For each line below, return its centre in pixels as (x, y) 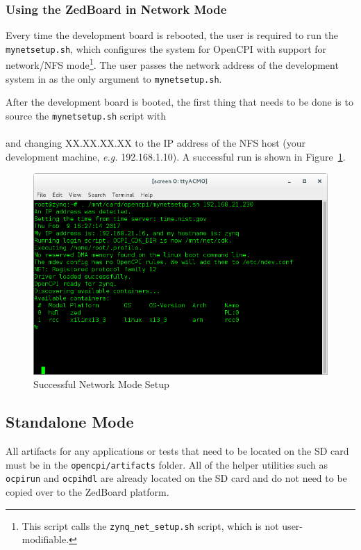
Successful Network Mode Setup (101, 384)
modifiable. (45, 539)
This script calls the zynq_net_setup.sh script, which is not (150, 525)
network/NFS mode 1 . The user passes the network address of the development (172, 64)
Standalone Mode (70, 422)
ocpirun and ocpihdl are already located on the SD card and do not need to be (176, 478)
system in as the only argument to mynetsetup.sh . (114, 78)
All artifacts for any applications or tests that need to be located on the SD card (177, 451)
